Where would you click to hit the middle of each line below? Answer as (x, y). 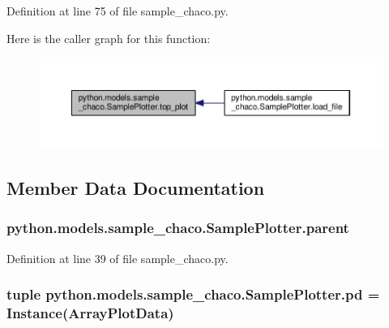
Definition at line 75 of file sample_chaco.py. (118, 11)
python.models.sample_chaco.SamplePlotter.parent (178, 228)
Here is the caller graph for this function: (109, 38)
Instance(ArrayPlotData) (90, 313)
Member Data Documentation (136, 188)
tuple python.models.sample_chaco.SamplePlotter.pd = (193, 294)
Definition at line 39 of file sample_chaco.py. (118, 258)
